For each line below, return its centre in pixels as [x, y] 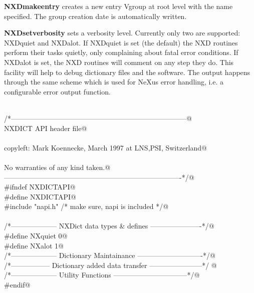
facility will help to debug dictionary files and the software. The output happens [127, 72]
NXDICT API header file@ [46, 128]
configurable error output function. [57, 91]
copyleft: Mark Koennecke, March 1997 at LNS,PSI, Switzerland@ [105, 147]
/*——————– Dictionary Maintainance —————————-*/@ [110, 255]
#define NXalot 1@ [34, 245]
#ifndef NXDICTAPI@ [40, 187]
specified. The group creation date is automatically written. [95, 16]
